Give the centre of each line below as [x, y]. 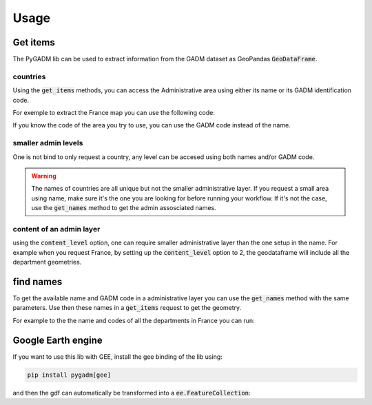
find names [38, 281]
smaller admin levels [48, 143]
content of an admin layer [56, 229]
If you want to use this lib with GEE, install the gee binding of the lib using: [118, 356]
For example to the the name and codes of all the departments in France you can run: [134, 320]
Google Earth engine [58, 340]
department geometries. [47, 262]
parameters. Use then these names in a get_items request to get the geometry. [127, 308]
